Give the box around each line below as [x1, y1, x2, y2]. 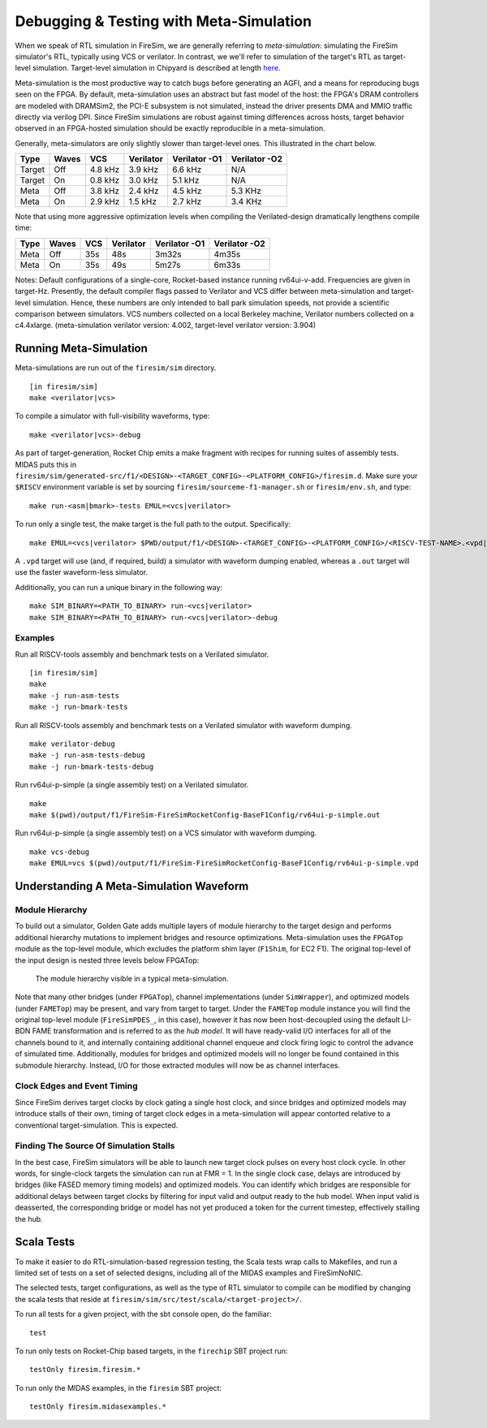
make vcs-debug [29, 847, 90, 856]
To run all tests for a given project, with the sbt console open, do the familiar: [15, 1309, 272, 1319]
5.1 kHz [171, 175, 200, 186]
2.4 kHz [128, 185, 159, 196]
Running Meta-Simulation [15, 342, 148, 356]
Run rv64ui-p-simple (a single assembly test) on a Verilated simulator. [15, 780, 249, 790]
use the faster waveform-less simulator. [15, 567, 149, 577]
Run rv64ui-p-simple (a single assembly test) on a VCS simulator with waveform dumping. [15, 828, 317, 838]
